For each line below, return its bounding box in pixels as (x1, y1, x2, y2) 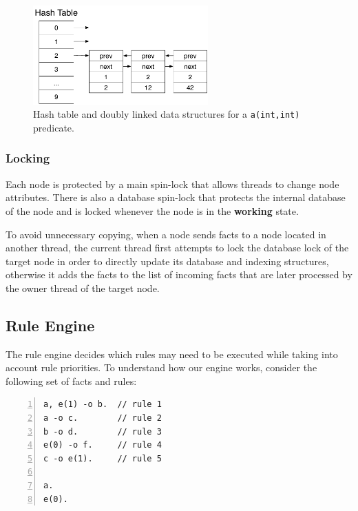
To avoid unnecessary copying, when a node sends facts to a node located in (6, 227, 326, 241)
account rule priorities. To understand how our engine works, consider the (6, 360, 317, 375)
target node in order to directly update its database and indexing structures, (6, 253, 329, 268)
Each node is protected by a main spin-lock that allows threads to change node (6, 176, 339, 191)
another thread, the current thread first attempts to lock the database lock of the (6, 240, 349, 255)
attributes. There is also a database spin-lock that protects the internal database (6, 190, 346, 205)
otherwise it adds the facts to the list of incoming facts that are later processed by (6, 267, 352, 282)
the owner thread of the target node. (6, 280, 160, 295)
